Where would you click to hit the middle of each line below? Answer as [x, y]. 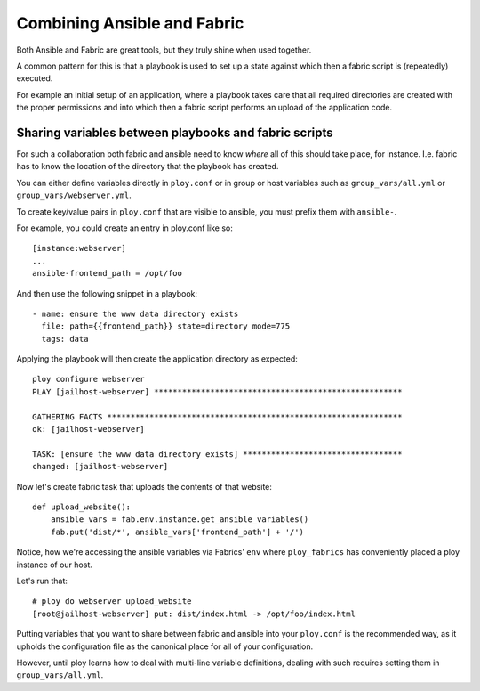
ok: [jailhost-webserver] [89, 429]
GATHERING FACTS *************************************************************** [217, 417]
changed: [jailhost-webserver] [100, 467]
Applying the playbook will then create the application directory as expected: [157, 359]
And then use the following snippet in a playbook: [107, 293]
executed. [35, 78]
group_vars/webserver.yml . [74, 195]
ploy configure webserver [89, 379]
